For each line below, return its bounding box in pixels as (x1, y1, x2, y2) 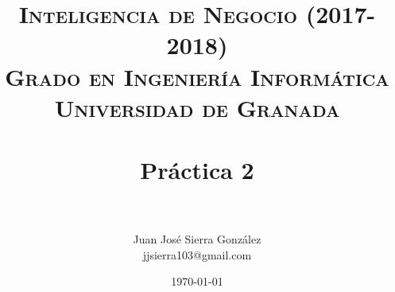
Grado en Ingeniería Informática (5, 60, 389, 92)
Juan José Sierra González (133, 231, 261, 247)
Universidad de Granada (54, 91, 340, 123)
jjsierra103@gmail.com (142, 246, 252, 263)
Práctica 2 (140, 154, 254, 186)
